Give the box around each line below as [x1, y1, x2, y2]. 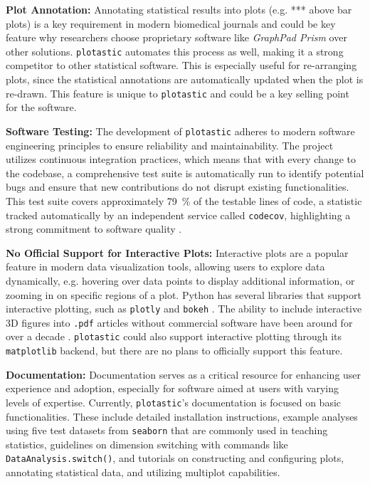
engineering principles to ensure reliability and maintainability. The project [6, 137, 334, 152]
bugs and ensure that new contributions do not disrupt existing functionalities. [6, 179, 349, 194]
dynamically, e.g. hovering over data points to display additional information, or [6, 273, 355, 288]
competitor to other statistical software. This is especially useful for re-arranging [6, 58, 357, 73]
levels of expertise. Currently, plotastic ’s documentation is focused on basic [6, 394, 342, 409]
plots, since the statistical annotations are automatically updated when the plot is [6, 72, 364, 87]
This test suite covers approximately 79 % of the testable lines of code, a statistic [6, 193, 362, 208]
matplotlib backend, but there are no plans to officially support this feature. [6, 343, 343, 358]
